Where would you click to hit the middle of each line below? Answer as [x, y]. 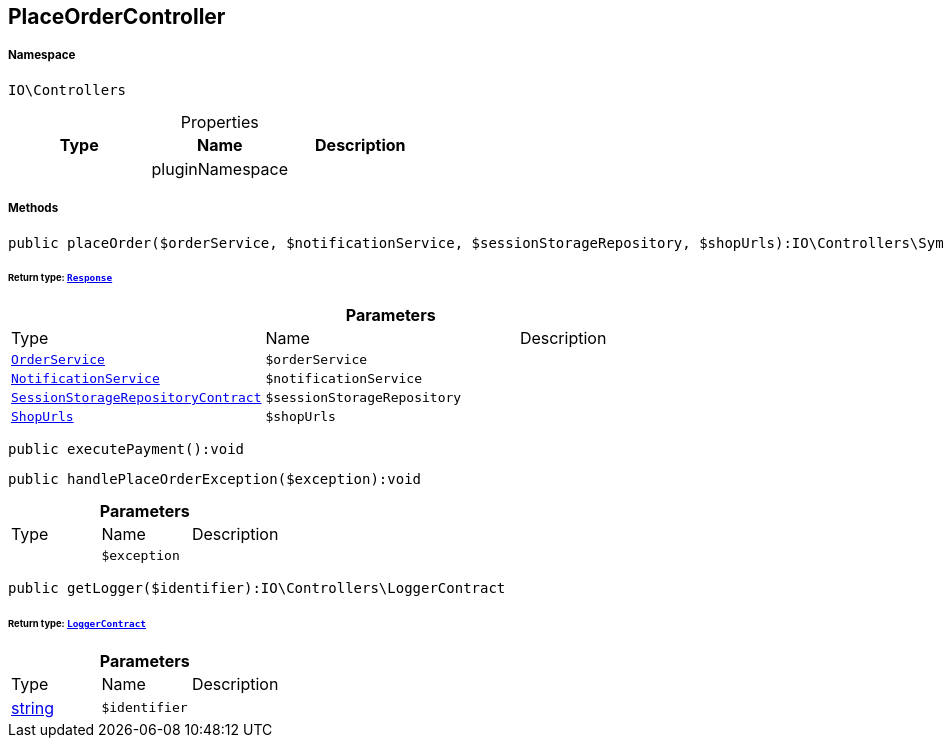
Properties [219, 121]
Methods [33, 208]
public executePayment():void [126, 449]
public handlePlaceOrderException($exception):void [215, 479]
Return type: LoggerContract [77, 624]
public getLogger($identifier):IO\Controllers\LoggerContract [257, 588]
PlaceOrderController [117, 16]
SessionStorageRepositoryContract [136, 398]
